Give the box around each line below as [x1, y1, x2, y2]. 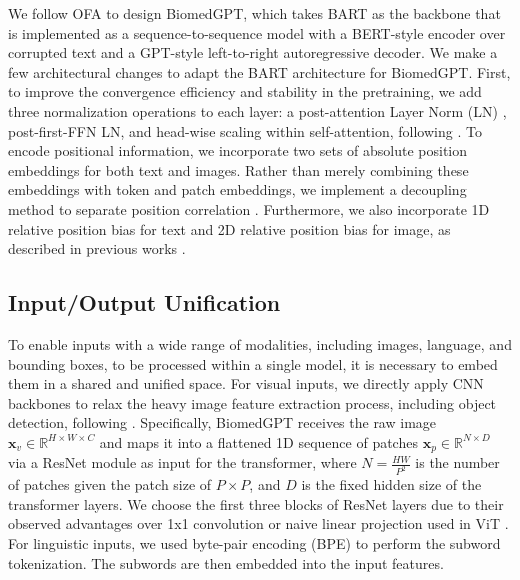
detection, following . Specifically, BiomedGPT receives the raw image [8, 412, 437, 433]
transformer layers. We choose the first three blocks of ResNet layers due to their [8, 493, 504, 514]
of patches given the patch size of [8, 474, 212, 495]
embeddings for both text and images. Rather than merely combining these [8, 159, 469, 180]
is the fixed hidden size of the [301, 474, 482, 495]
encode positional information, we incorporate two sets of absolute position [8, 140, 468, 161]
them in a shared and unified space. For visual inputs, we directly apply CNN [8, 373, 484, 394]
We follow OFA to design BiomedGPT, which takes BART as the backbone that [8, 3, 501, 23]
